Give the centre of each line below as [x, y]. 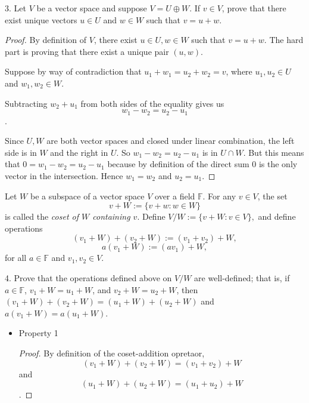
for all [16, 258]
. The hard [284, 40]
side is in [21, 152]
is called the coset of [42, 216]
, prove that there [254, 8]
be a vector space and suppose [92, 8]
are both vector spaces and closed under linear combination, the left [171, 141]
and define [277, 216]
